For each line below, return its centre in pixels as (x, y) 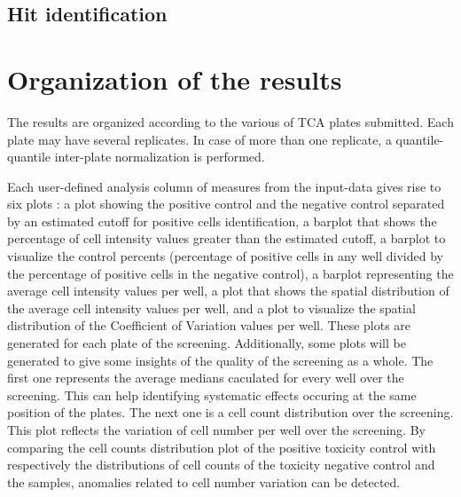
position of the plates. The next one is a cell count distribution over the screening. (230, 412)
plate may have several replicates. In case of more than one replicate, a (199, 139)
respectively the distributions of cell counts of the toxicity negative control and (221, 465)
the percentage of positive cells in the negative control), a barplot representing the (230, 273)
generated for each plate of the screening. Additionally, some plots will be (207, 343)
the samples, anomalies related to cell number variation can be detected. (204, 481)
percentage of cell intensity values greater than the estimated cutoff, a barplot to (227, 238)
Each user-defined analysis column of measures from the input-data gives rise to (224, 186)
